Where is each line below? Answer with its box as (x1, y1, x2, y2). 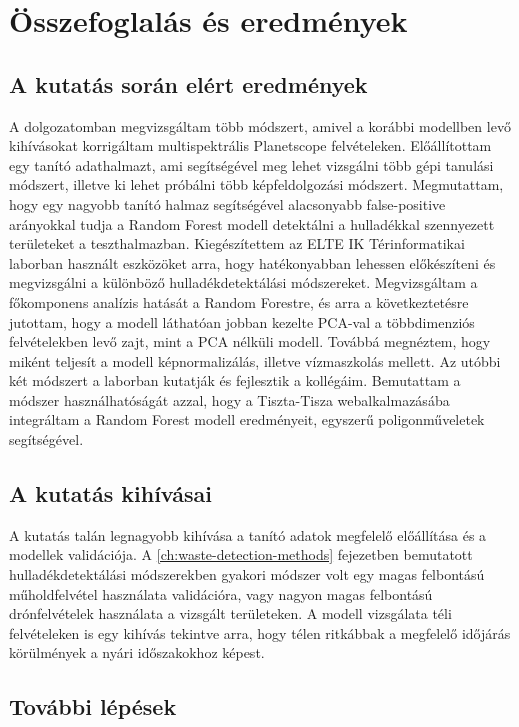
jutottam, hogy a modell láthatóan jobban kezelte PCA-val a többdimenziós (9, 311, 475, 332)
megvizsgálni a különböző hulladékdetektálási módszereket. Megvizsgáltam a (9, 272, 478, 293)
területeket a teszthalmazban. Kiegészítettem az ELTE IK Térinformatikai (9, 233, 465, 254)
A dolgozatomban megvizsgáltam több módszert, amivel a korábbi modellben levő (9, 115, 511, 136)
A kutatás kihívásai (9, 478, 212, 509)
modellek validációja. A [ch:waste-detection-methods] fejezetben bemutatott (9, 544, 473, 565)
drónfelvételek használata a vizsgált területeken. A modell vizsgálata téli (9, 603, 452, 624)
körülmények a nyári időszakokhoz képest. (9, 642, 265, 663)
